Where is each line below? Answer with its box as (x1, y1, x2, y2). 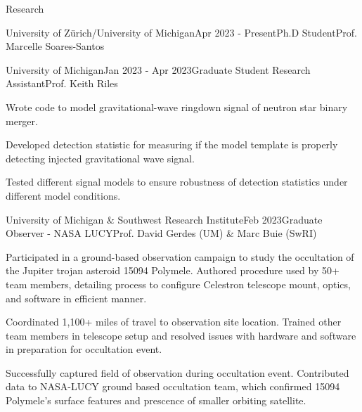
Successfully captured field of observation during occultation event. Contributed (6, 365, 349, 380)
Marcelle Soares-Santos (6, 39, 105, 53)
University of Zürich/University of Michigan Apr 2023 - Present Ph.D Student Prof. (6, 25, 357, 39)
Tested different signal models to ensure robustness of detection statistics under (6, 174, 348, 189)
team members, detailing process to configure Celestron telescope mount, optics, (6, 276, 351, 291)
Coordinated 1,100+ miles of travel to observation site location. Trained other (6, 314, 342, 329)
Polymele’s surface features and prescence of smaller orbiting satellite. (6, 393, 306, 408)
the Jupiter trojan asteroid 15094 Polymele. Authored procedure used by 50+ (6, 263, 340, 278)
